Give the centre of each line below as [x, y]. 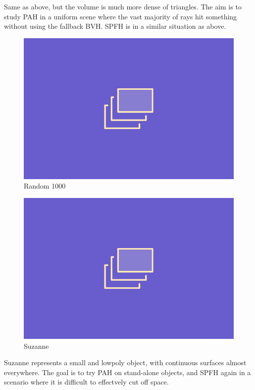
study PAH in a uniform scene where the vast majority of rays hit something [121, 16]
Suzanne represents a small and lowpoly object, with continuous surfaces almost [125, 362]
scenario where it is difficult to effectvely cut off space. [86, 382]
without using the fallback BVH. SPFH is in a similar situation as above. [115, 26]
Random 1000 [45, 186]
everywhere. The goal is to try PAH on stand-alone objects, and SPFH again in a [127, 372]
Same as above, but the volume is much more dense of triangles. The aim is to [123, 6]
